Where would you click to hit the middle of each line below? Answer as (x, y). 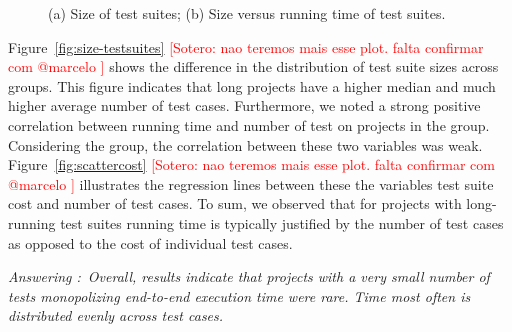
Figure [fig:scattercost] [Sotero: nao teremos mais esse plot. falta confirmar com (251, 164)
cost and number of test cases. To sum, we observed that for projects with (235, 203)
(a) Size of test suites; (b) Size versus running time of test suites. (247, 13)
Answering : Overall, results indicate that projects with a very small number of (249, 276)
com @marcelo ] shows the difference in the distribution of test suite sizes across (253, 66)
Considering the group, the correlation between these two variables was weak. (245, 144)
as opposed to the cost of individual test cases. (150, 242)
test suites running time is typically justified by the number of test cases (282, 222)
